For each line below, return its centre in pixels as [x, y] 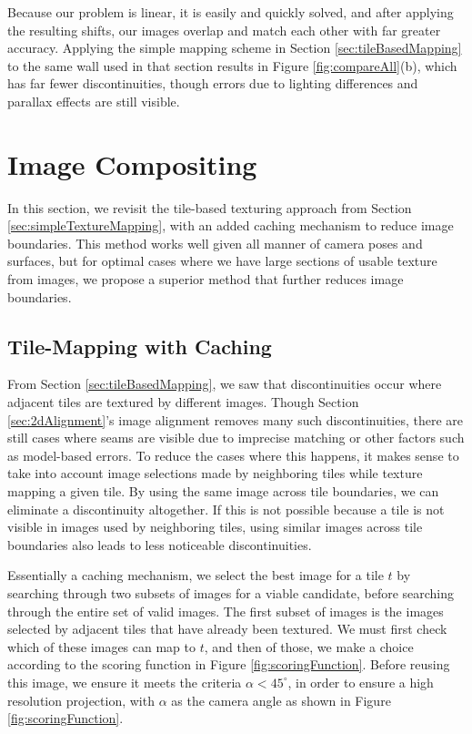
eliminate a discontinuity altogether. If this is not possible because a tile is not [226, 509]
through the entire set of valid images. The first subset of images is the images [226, 611]
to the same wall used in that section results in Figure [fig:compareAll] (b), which [232, 65]
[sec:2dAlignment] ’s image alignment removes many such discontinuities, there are [236, 419]
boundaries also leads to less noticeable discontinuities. [160, 544]
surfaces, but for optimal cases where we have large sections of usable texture [222, 261]
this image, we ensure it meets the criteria [125, 682]
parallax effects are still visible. [94, 101]
